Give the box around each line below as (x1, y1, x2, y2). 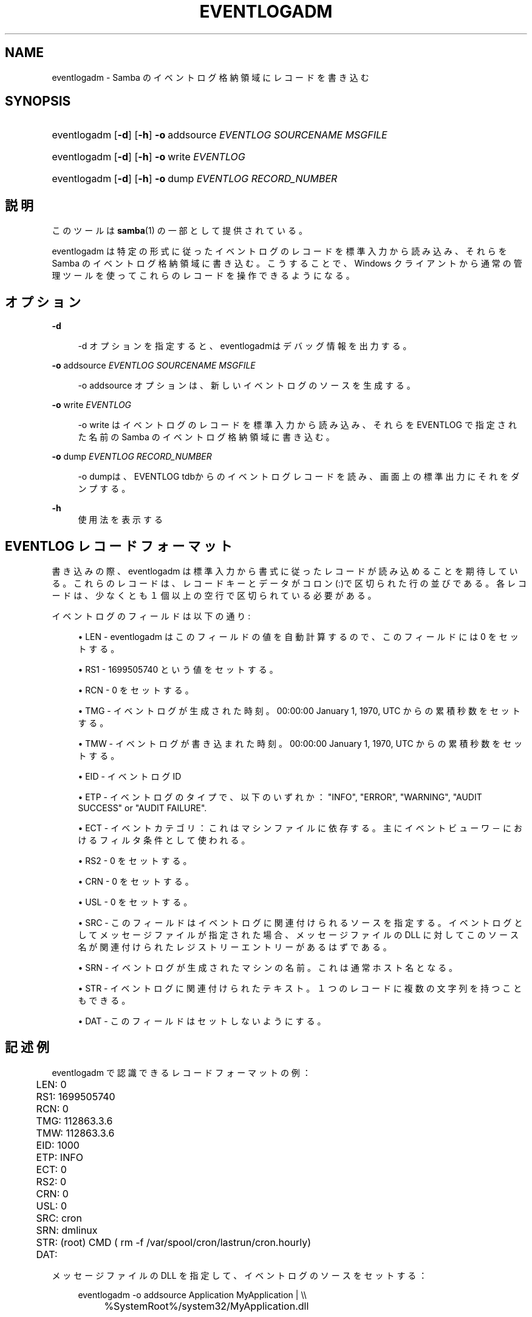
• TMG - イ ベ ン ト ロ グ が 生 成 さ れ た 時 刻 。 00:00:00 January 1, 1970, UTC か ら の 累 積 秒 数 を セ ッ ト (78, 705, 520, 716)
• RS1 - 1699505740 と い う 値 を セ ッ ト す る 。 (78, 664, 278, 675)
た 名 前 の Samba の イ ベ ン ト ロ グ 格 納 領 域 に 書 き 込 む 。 (78, 432, 335, 443)
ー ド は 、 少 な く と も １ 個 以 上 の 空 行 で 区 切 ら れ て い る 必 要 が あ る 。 (52, 590, 377, 601)
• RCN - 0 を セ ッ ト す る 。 (78, 684, 194, 695)
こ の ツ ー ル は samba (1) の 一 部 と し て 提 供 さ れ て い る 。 (52, 225, 307, 236)
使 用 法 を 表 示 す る (78, 514, 163, 525)
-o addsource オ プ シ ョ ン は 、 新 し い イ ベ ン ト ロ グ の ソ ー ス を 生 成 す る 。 (78, 380, 415, 391)
